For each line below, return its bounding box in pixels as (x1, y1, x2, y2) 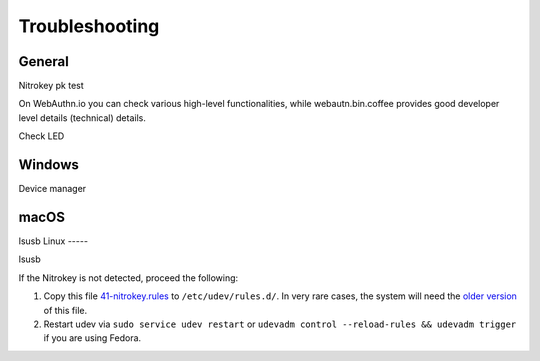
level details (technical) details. (18, 111, 147, 124)
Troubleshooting (18, 15, 160, 37)
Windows (18, 156, 79, 174)
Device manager (18, 183, 87, 195)
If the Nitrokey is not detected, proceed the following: (18, 271, 239, 284)
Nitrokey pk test (18, 80, 84, 92)
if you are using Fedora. (43, 332, 142, 344)
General (18, 53, 70, 70)
